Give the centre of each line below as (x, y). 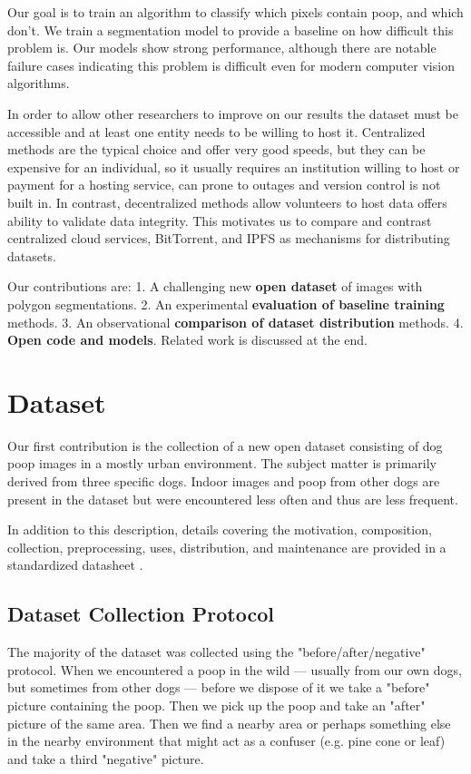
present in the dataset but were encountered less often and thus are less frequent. (233, 499)
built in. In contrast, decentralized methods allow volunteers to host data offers (227, 202)
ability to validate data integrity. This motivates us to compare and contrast (220, 220)
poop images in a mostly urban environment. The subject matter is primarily (222, 463)
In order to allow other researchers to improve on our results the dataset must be (233, 113)
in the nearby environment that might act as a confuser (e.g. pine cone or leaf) (226, 741)
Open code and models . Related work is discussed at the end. (187, 340)
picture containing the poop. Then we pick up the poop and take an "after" (216, 705)
